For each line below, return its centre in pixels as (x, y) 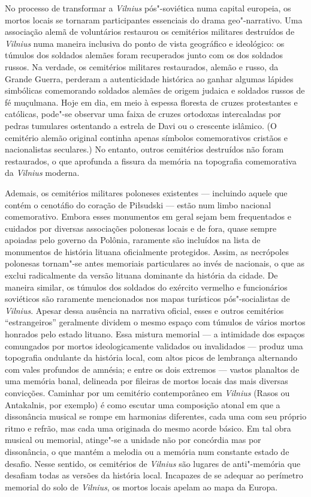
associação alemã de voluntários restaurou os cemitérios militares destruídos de (150, 32)
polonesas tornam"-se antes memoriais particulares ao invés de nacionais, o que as (155, 263)
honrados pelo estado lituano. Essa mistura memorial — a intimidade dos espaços (155, 334)
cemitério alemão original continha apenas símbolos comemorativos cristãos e (146, 137)
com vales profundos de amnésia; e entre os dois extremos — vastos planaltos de (152, 369)
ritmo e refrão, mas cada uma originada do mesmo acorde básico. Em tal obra (148, 428)
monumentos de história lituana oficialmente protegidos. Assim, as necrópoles (147, 251)
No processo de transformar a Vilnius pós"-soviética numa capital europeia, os (148, 8)
